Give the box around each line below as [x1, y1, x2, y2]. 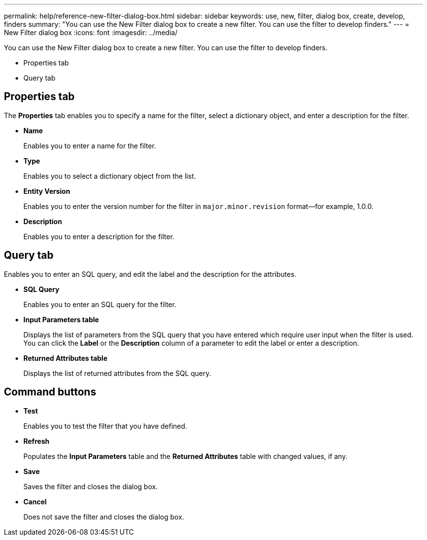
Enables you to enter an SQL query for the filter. [23, 300, 176, 309]
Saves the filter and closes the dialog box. [23, 482, 158, 491]
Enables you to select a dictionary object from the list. [23, 171, 196, 180]
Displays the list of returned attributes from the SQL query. [23, 369, 212, 377]
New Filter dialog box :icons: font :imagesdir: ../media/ [4, 28, 177, 37]
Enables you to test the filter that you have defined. [23, 421, 187, 430]
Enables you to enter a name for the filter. [23, 141, 156, 150]
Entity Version [23, 187, 70, 195]
